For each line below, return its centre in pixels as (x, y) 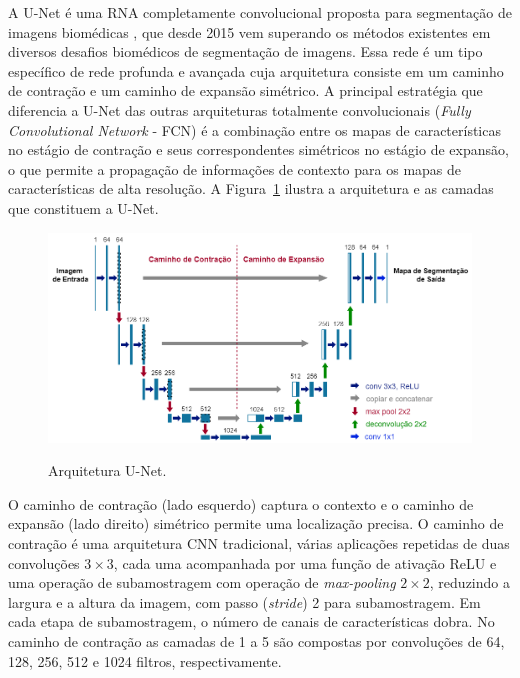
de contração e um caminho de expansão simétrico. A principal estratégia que (245, 90)
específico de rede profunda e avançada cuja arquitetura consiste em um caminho (256, 70)
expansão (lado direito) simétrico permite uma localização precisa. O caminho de (256, 523)
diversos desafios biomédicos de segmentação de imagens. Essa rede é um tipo (245, 51)
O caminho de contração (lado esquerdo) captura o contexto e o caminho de (241, 503)
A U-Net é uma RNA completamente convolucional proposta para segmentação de (260, 12)
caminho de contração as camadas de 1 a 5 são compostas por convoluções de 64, (256, 640)
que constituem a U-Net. (83, 207)
